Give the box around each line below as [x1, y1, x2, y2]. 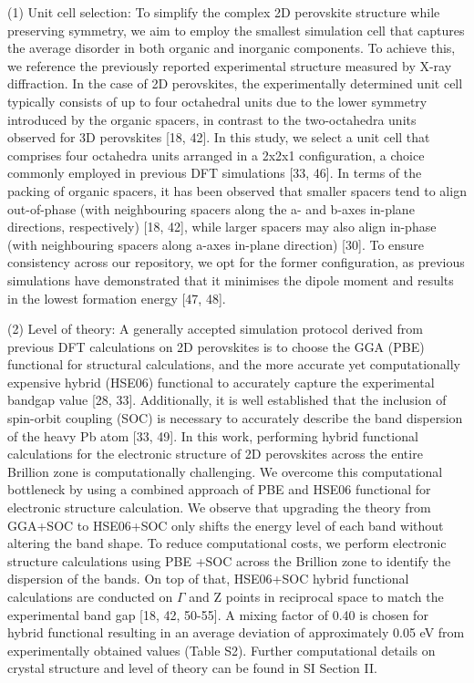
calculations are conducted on [7, 587, 173, 605]
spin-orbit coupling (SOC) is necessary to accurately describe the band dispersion [7, 409, 463, 428]
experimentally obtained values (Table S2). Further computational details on [7, 640, 436, 659]
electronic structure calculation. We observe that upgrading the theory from [7, 498, 431, 517]
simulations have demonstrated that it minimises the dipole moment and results [7, 270, 454, 289]
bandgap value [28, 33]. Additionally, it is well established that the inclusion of [7, 390, 447, 409]
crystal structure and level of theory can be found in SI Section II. [7, 658, 377, 678]
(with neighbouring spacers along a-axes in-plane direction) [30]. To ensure [7, 234, 425, 254]
